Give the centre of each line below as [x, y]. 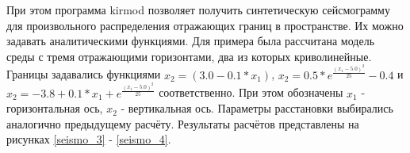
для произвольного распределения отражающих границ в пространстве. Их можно [205, 25]
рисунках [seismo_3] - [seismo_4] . [89, 139]
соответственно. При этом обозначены [251, 92]
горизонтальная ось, [55, 108]
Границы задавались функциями [84, 74]
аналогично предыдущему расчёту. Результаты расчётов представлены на [183, 123]
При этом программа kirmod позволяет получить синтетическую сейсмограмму [198, 10]
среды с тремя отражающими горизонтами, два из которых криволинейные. [189, 56]
